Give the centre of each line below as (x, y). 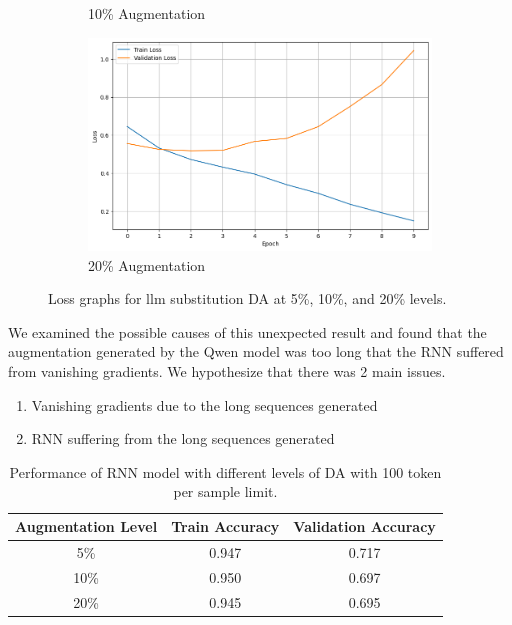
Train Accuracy (225, 526)
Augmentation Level (86, 526)
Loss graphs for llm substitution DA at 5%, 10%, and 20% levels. (247, 298)
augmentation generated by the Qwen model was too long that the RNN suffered (256, 351)
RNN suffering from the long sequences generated (183, 438)
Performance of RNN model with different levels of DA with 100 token (225, 471)
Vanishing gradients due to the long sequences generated (204, 404)
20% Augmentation (147, 264)
